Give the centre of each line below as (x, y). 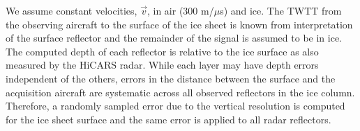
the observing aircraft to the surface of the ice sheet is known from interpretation (179, 24)
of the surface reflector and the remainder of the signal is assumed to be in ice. (174, 38)
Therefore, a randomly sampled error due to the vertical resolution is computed (175, 106)
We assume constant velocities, (72, 10)
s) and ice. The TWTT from (281, 10)
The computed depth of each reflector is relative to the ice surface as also (162, 51)
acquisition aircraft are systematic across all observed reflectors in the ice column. (180, 92)
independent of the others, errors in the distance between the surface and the (171, 78)
